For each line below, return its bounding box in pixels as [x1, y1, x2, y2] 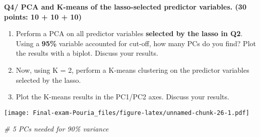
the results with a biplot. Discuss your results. [16, 48, 158, 58]
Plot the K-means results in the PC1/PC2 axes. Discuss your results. [16, 91, 229, 102]
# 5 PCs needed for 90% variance [4, 123, 109, 134]
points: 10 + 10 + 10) [4, 11, 82, 22]
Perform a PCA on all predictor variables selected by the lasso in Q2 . [16, 28, 243, 39]
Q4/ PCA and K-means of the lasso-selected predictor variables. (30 [4, 2, 246, 12]
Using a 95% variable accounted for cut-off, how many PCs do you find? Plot [16, 38, 256, 48]
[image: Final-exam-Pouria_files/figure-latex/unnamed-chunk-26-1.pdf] [4, 109, 249, 116]
